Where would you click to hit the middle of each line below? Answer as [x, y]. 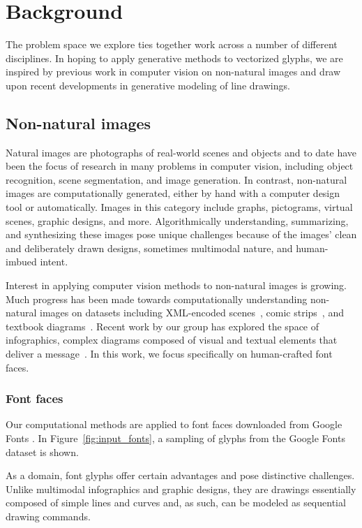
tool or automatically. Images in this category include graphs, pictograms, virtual [179, 207]
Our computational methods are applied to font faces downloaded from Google [174, 424]
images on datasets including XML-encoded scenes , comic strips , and [192, 313]
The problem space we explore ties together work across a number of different [172, 44]
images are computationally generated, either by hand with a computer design [173, 193]
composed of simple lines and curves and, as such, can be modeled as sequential [176, 503]
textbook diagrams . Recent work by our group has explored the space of [163, 326]
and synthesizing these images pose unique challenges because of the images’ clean [181, 234]
